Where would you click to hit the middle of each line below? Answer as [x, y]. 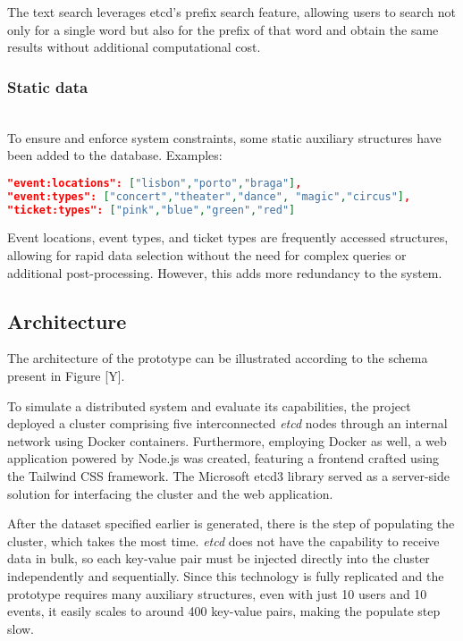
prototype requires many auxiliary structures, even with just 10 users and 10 [217, 593]
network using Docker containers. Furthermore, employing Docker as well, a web [227, 440]
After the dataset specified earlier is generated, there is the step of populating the [231, 523]
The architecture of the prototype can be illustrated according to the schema [218, 358]
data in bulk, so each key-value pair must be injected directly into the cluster [219, 558]
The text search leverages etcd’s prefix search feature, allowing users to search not [232, 12]
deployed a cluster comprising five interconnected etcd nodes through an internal [227, 423]
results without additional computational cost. [134, 47]
